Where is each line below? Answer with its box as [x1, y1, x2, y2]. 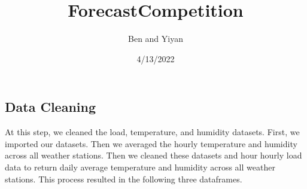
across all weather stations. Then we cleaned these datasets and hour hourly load [5, 149, 302, 161]
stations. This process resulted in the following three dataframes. [5, 172, 242, 185]
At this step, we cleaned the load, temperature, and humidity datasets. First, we [5, 126, 300, 138]
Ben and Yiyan [128, 32, 183, 45]
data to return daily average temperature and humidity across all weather [5, 160, 275, 173]
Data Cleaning [5, 97, 96, 116]
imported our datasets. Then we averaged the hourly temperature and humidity [5, 137, 297, 150]
